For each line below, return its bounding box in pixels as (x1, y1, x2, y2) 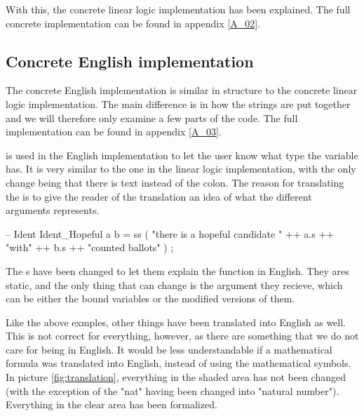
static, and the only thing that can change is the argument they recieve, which (6, 277, 343, 292)
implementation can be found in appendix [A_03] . (6, 124, 222, 139)
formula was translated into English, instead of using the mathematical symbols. (6, 356, 351, 370)
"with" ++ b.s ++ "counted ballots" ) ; (6, 240, 174, 255)
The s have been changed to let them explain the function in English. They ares (6, 263, 349, 278)
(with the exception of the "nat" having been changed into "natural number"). (6, 383, 339, 398)
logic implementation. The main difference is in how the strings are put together (6, 96, 351, 111)
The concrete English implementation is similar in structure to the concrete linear (6, 83, 358, 98)
